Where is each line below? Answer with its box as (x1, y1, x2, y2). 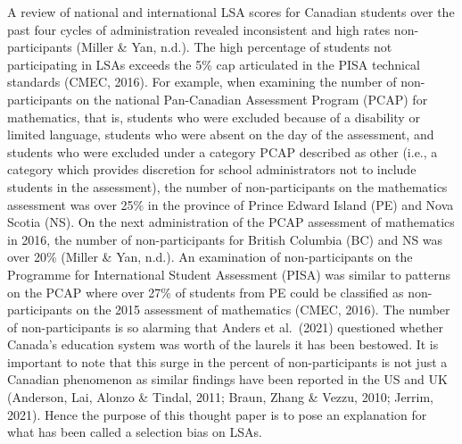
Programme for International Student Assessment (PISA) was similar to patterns (7, 264, 450, 283)
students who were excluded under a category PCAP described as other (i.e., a (7, 142, 438, 161)
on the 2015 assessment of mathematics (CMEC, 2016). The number (76, 300, 450, 319)
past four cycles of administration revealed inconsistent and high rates (7, 20, 391, 38)
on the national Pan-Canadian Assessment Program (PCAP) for (76, 89, 428, 108)
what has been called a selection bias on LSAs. (7, 423, 262, 441)
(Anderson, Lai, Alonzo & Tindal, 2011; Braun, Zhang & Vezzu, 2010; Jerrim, (7, 388, 434, 406)
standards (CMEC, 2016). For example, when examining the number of (7, 72, 397, 91)
